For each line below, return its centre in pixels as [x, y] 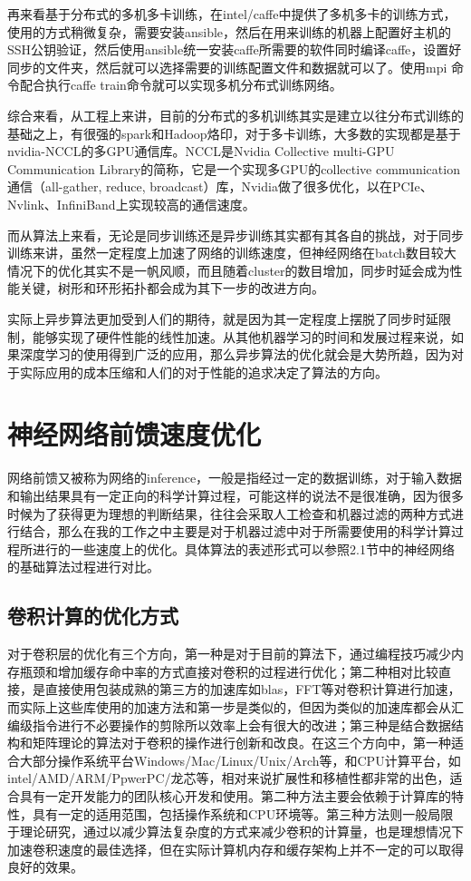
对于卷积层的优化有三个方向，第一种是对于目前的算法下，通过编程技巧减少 [229, 654]
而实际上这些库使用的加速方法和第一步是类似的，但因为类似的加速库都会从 [229, 706]
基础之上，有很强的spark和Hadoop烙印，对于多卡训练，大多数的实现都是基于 [234, 133]
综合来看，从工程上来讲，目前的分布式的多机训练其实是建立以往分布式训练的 [235, 115]
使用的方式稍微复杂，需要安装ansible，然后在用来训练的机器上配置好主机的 [230, 31]
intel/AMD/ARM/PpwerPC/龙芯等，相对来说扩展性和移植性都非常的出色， [229, 778]
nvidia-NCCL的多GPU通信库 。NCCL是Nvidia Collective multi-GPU [201, 151]
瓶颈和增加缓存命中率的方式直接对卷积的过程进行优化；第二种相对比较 [229, 671]
